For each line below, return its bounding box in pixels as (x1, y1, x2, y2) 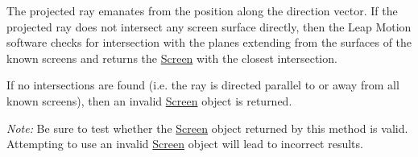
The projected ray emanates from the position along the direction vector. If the (6, 2, 398, 19)
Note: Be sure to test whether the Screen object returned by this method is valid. (6, 119, 408, 136)
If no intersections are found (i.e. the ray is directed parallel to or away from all (6, 76, 399, 93)
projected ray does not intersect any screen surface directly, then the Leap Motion (6, 18, 412, 35)
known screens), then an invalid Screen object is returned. (6, 92, 292, 109)
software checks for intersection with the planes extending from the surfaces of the (6, 34, 412, 51)
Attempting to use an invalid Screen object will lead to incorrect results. (6, 135, 363, 152)
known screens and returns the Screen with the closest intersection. (6, 49, 337, 66)
